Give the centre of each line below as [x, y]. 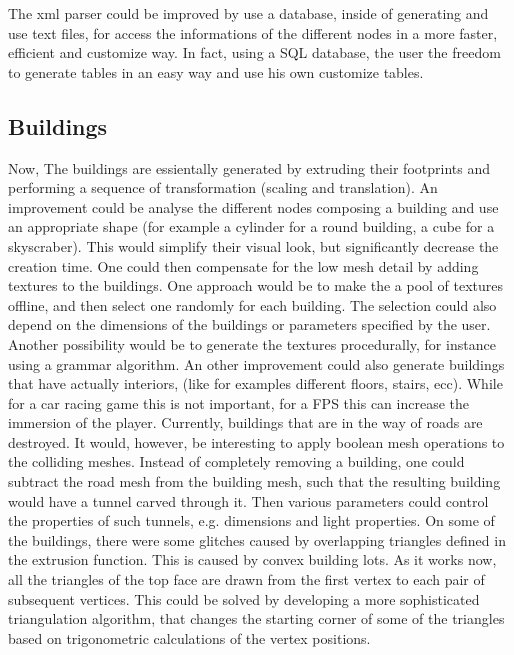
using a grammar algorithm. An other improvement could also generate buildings [256, 363]
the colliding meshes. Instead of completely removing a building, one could [236, 461]
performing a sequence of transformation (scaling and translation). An [223, 187]
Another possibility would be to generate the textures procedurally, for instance [252, 343]
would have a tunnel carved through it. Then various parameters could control [248, 500]
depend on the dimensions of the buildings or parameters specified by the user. [249, 324]
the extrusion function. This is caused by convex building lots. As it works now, [252, 559]
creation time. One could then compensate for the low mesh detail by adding [243, 265]
